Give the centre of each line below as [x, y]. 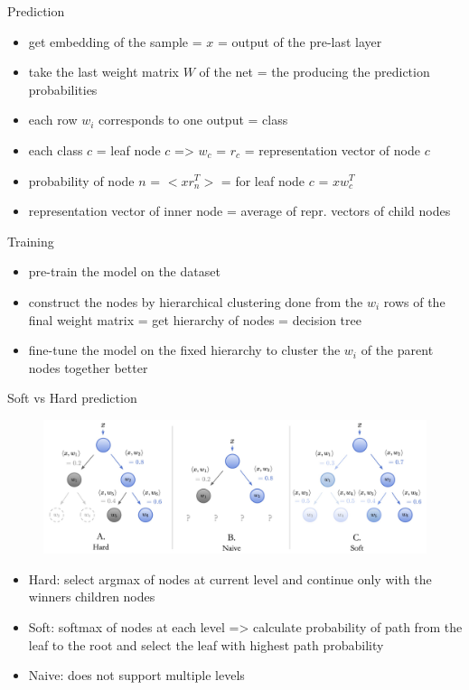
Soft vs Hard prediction [72, 398]
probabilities [63, 89]
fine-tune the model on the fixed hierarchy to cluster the [184, 350]
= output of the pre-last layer [300, 41]
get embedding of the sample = [115, 41]
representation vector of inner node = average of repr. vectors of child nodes [239, 211]
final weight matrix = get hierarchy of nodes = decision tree [195, 319]
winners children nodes [92, 597]
